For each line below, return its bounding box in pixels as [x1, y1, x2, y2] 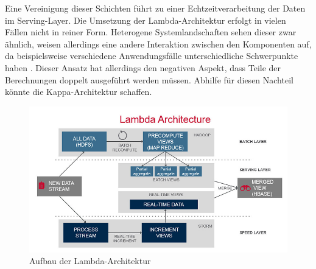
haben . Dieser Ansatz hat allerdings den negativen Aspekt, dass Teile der [5, 61, 281, 74]
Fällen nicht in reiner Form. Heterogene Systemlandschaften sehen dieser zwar [5, 26, 297, 38]
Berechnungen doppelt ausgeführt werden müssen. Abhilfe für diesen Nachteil [5, 73, 293, 86]
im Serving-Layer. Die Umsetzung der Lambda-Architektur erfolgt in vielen [5, 13, 286, 26]
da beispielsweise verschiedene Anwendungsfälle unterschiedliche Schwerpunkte [5, 49, 298, 62]
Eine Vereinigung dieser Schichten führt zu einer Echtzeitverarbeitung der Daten [5, 2, 306, 14]
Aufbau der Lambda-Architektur [29, 254, 151, 267]
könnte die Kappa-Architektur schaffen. [5, 85, 152, 98]
